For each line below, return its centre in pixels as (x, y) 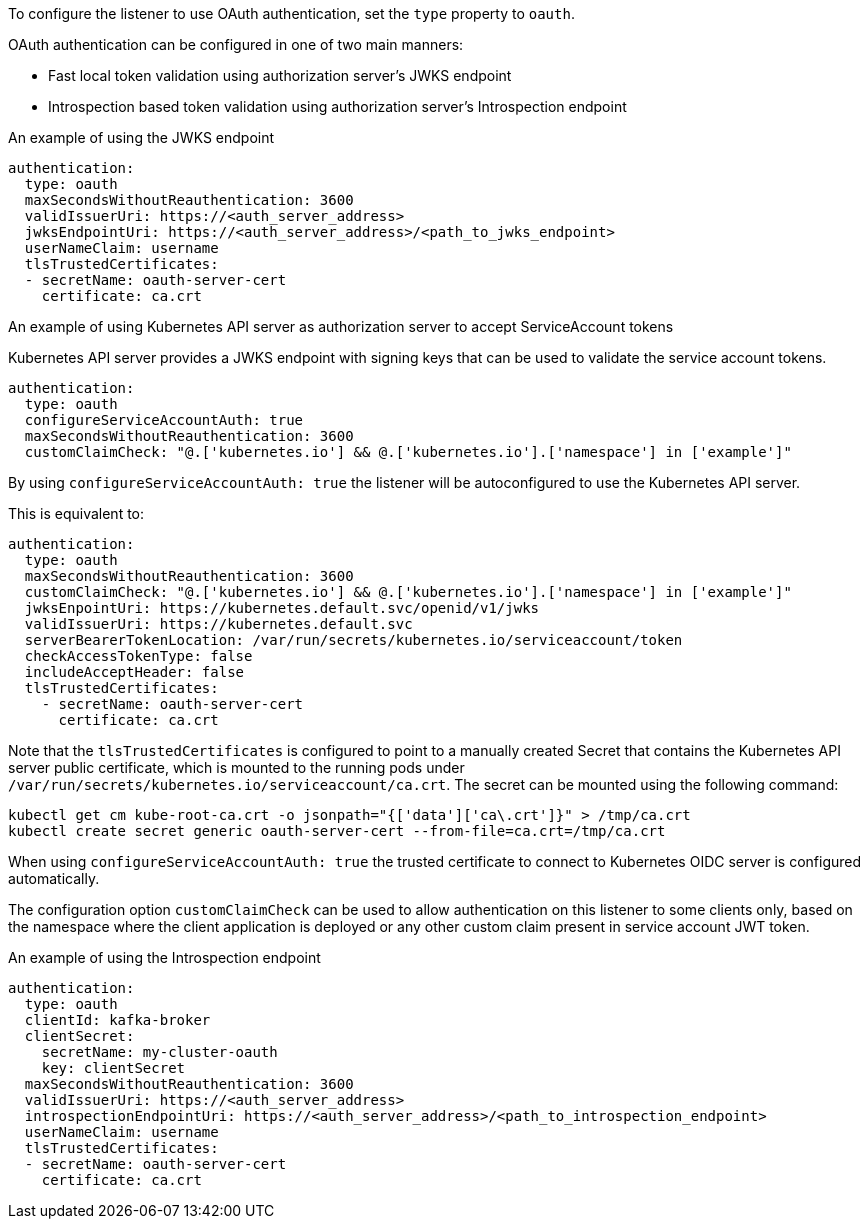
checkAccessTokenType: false (138, 656)
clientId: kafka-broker (117, 1020)
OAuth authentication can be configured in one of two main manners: (236, 44)
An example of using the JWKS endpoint (141, 137)
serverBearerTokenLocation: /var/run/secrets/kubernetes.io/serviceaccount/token (353, 640)
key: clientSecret (113, 1068)
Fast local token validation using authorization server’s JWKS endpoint (280, 75)
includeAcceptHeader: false (134, 672)
